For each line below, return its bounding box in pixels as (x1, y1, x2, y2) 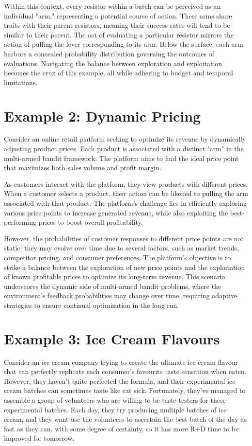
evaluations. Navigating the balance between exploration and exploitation (4, 58, 222, 68)
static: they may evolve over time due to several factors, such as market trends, (4, 243, 239, 253)
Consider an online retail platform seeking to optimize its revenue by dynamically (4, 134, 246, 144)
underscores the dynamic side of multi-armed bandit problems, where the (4, 281, 221, 291)
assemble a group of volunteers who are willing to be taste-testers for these (4, 395, 226, 405)
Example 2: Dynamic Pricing (4, 106, 201, 125)
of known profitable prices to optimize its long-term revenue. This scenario (4, 271, 225, 282)
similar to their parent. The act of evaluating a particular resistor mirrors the (4, 29, 234, 39)
